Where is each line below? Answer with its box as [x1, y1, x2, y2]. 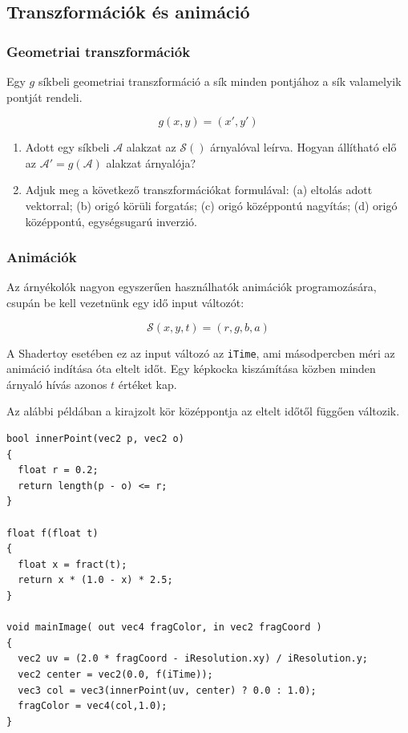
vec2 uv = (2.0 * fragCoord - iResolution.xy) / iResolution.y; [18, 653, 369, 665]
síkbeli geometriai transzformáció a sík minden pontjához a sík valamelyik [38, 73, 402, 89]
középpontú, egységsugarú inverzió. [25, 213, 197, 229]
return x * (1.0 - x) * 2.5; [18, 574, 173, 586]
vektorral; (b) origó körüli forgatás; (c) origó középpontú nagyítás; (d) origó [25, 196, 398, 213]
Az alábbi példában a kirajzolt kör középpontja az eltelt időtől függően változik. [6, 403, 400, 419]
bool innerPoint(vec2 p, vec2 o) [6, 433, 184, 444]
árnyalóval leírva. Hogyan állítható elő [210, 139, 397, 156]
